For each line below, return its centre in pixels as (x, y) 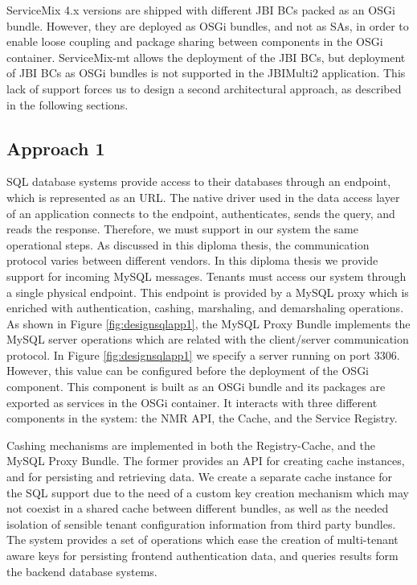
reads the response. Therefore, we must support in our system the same (182, 229)
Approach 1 (56, 148)
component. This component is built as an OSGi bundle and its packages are (196, 387)
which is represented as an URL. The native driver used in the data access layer (203, 197)
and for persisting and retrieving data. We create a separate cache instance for (200, 477)
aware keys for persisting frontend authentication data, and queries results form (202, 556)
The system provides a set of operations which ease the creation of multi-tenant (202, 540)
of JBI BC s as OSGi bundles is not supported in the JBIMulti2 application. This (206, 73)
